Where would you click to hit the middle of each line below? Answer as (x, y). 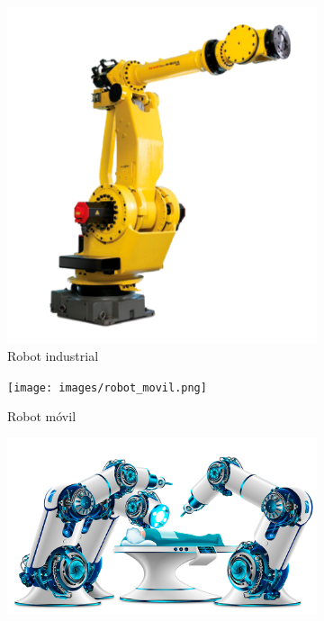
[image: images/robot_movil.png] (107, 387)
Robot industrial (53, 355)
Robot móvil (42, 416)
